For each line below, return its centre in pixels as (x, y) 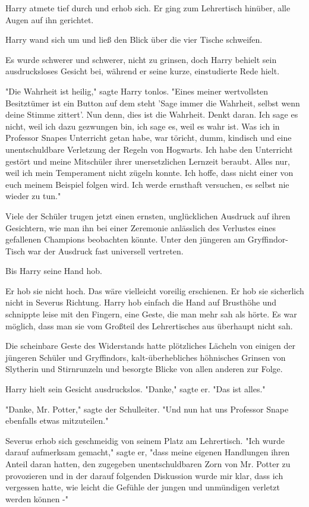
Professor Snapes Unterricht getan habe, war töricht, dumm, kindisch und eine (149, 138)
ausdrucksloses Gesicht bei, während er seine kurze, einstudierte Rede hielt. (143, 71)
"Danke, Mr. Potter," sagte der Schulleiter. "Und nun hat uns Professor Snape (147, 409)
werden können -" (37, 498)
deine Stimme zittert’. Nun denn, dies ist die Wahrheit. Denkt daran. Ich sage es (152, 114)
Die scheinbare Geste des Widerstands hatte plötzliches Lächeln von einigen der (150, 346)
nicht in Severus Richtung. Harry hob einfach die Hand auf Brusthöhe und (141, 302)
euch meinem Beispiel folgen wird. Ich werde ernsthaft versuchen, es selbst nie (147, 184)
